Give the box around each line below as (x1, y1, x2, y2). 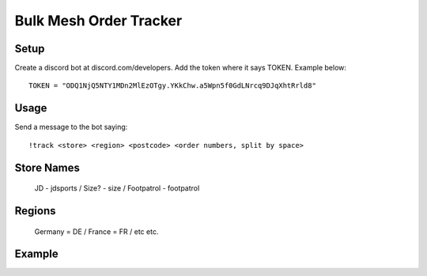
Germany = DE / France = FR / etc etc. (34, 226, 159, 236)
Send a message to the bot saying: (14, 123, 128, 132)
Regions (14, 204, 56, 217)
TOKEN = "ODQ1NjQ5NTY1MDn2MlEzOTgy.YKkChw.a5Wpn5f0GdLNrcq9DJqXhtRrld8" (28, 81, 316, 90)
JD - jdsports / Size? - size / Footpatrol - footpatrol (34, 183, 200, 193)
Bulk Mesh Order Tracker (14, 12, 183, 29)
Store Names (14, 161, 81, 174)
